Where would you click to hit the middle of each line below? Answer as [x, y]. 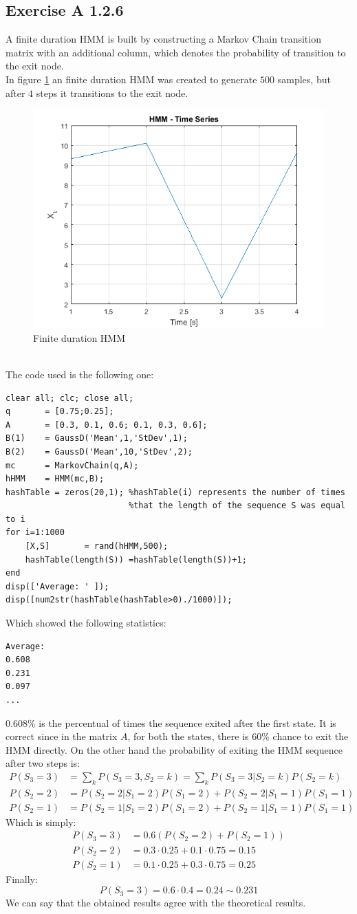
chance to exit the [311, 736]
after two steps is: [43, 763]
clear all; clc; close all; [70, 398]
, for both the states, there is [188, 736]
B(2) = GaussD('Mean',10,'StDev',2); [99, 451]
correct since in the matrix [62, 736]
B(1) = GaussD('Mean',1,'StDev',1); [97, 438]
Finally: [22, 879]
